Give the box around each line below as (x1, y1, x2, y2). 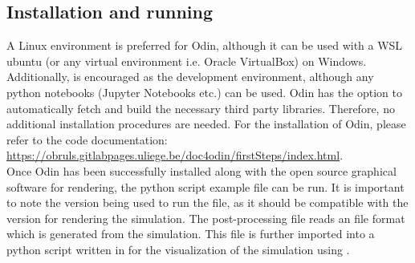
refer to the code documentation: (6, 131, 168, 148)
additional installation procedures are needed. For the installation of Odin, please (6, 115, 406, 132)
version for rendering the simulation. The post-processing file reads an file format (6, 209, 405, 226)
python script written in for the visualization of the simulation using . (6, 241, 350, 257)
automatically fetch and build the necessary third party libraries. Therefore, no (6, 99, 395, 116)
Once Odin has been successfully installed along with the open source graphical (6, 162, 397, 179)
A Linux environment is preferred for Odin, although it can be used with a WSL (6, 37, 403, 54)
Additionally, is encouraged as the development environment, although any (6, 68, 374, 85)
